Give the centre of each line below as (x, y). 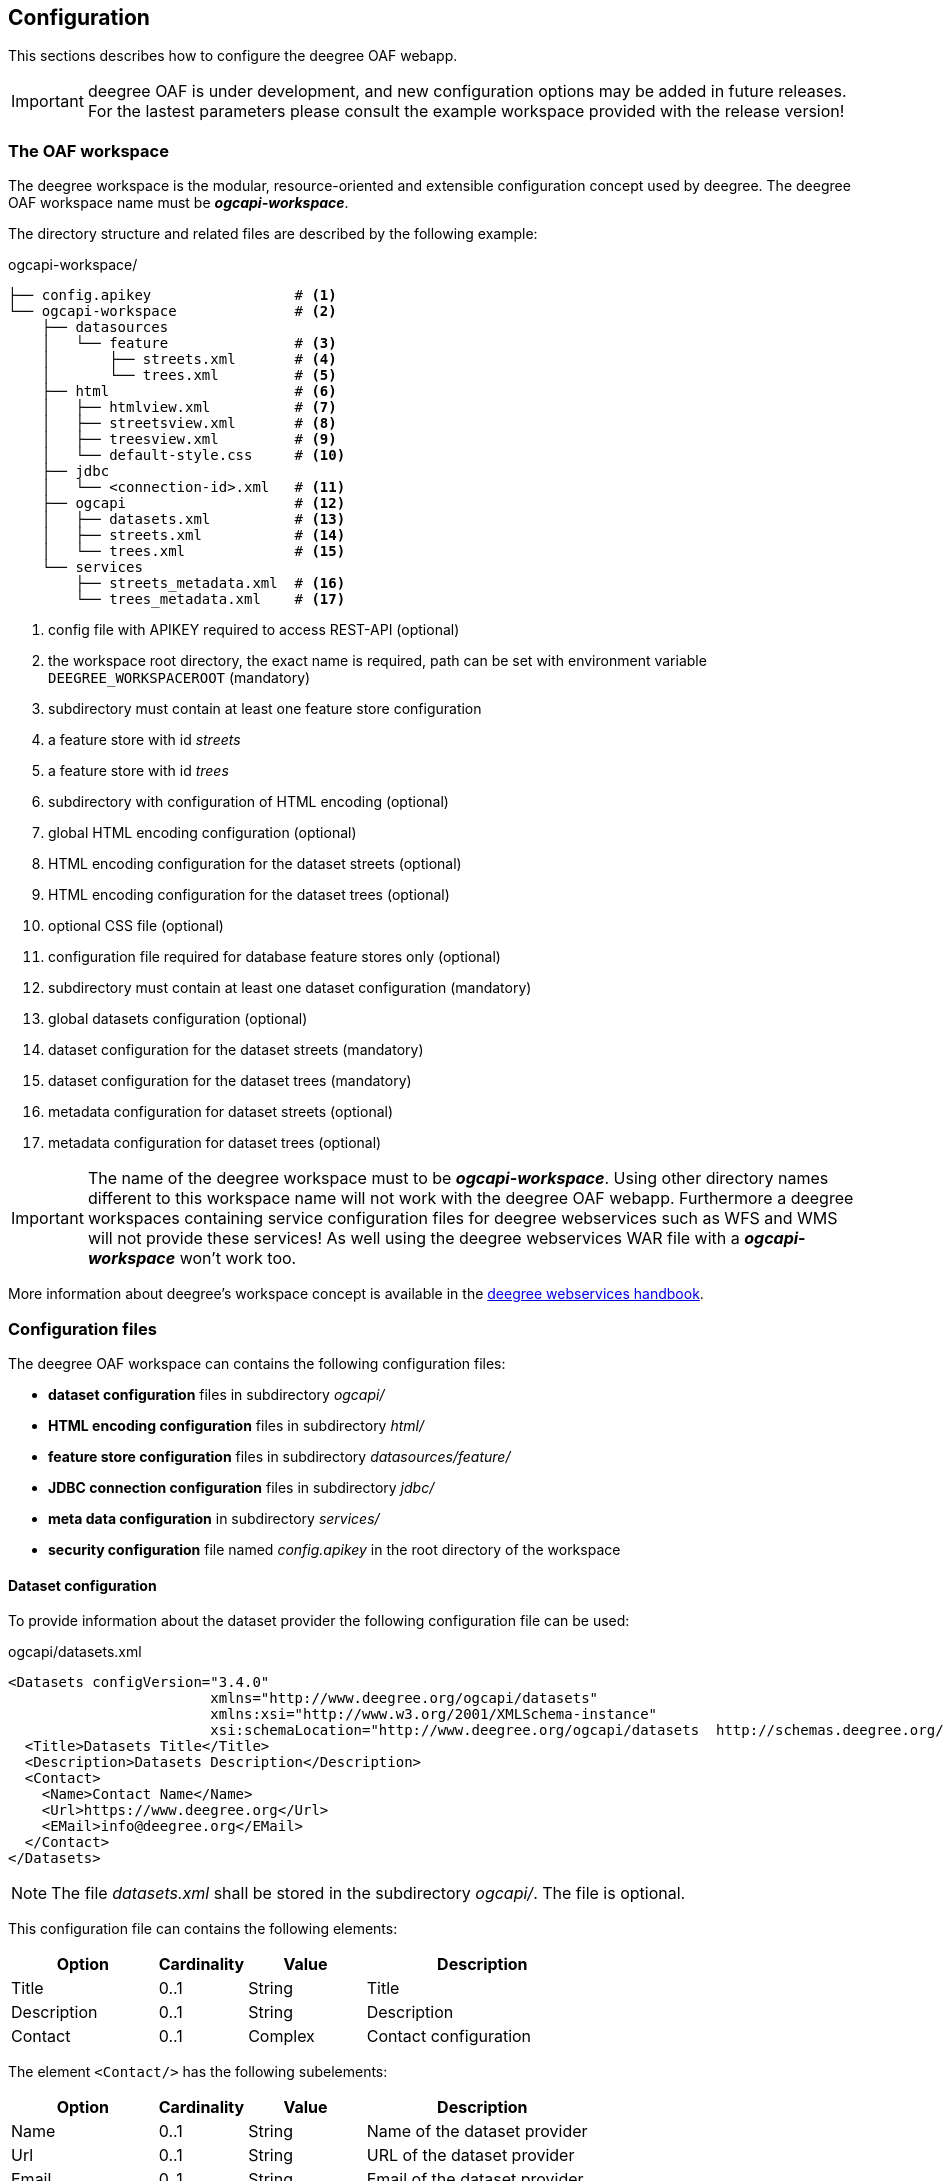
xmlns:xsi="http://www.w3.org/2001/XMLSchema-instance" (434, 1714)
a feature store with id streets (144, 740)
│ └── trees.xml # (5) (189, 375)
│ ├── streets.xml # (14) (193, 535)
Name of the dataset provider (477, 2131)
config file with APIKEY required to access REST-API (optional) (254, 630)
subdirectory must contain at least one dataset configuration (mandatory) (290, 988)
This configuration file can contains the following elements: (203, 1929)
